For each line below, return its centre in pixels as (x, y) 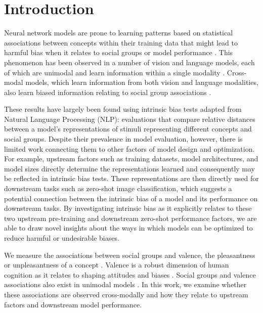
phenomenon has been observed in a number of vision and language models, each (129, 62)
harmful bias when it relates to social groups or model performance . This (119, 52)
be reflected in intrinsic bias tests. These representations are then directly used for (131, 178)
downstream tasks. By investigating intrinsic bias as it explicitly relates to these (128, 208)
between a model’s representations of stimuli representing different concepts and (128, 129)
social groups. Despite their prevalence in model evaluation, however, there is (123, 139)
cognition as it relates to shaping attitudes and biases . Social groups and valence (130, 274)
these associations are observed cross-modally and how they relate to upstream (126, 294)
